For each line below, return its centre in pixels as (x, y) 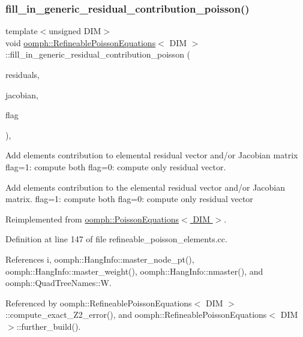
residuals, (22, 74)
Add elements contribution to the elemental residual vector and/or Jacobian (145, 187)
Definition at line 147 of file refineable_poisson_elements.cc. (116, 239)
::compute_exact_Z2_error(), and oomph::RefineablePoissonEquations (136, 315)
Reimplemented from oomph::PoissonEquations (92, 219)
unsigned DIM (75, 31)
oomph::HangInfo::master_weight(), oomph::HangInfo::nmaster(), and (134, 271)
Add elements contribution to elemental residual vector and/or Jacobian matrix (152, 155)
